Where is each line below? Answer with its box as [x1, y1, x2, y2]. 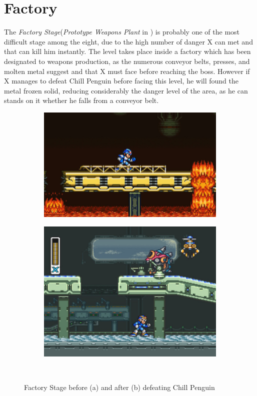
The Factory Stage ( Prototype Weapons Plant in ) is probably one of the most [4, 26, 240, 37]
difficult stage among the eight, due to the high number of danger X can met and [4, 36, 253, 46]
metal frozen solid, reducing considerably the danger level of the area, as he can [4, 85, 248, 95]
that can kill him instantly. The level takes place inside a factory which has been [4, 46, 251, 56]
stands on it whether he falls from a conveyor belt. [4, 95, 159, 105]
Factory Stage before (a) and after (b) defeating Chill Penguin [24, 382, 215, 392]
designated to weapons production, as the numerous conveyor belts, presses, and [4, 55, 250, 66]
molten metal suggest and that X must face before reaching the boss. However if [4, 65, 250, 76]
